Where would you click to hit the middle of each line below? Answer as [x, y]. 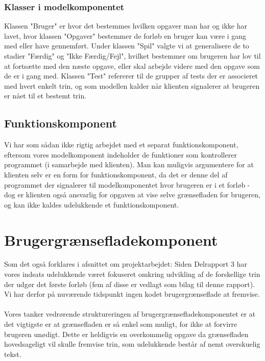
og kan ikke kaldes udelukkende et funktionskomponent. [92, 204]
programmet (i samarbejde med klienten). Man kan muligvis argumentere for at [129, 164]
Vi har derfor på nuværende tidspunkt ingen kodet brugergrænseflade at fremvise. [132, 294]
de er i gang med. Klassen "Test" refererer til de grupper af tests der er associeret [131, 76]
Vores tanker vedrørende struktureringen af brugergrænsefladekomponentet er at [130, 314]
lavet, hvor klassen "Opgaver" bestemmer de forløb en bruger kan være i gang [125, 35]
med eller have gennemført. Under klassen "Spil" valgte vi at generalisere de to [127, 46]
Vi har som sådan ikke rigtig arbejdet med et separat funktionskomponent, [121, 145]
